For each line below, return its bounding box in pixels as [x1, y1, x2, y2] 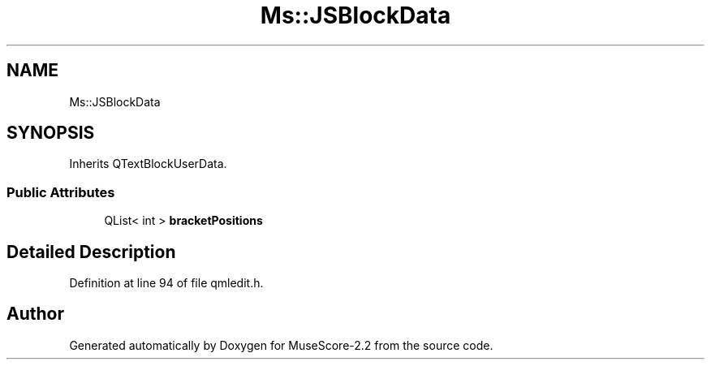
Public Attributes [6, 183, 115, 200]
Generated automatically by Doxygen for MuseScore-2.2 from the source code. [69, 338, 493, 352]
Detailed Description [6, 241, 176, 262]
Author [6, 304, 64, 325]
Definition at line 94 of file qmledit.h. [69, 276, 264, 291]
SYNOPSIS [6, 123, 95, 144]
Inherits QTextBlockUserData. [69, 157, 227, 171]
